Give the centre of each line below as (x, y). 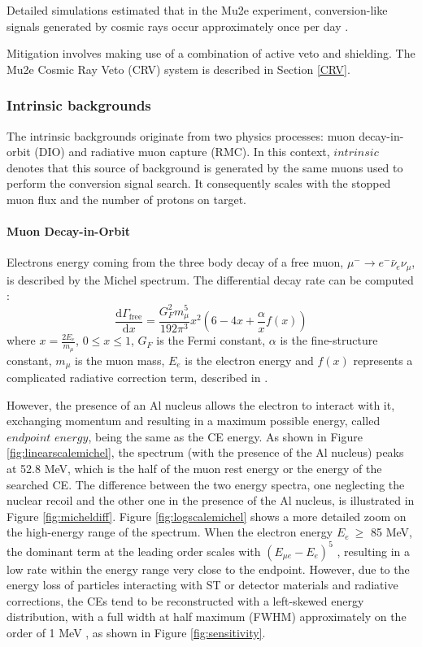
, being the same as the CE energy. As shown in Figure (225, 436)
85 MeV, (391, 532)
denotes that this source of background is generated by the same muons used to (205, 167)
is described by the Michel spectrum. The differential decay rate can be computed (210, 279)
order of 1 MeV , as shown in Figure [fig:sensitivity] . (136, 632)
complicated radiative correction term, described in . (137, 378)
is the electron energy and (249, 360)
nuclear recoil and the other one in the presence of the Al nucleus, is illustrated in (211, 500)
